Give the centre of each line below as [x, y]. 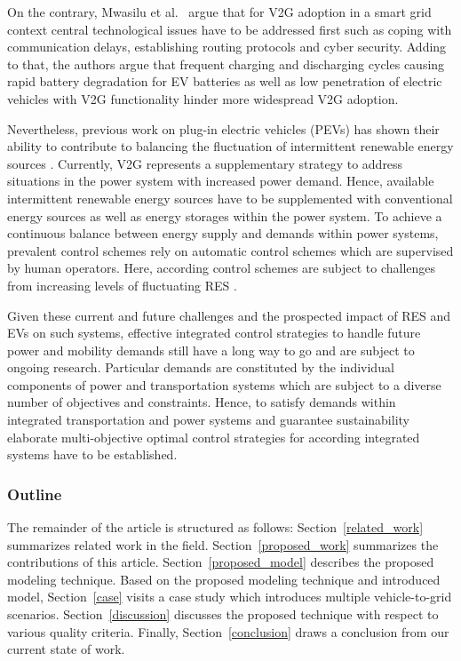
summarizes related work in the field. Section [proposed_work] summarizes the [223, 544]
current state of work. [66, 649]
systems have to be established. [92, 454]
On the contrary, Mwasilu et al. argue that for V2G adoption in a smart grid [219, 12]
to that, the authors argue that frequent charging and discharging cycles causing [226, 64]
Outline [35, 494]
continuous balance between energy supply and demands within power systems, [223, 233]
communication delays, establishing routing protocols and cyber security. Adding [227, 47]
